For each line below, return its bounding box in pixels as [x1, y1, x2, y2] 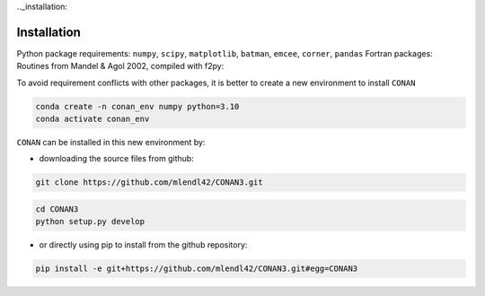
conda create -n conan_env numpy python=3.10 [35, 101, 240, 111]
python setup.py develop [35, 216, 145, 227]
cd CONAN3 [35, 205, 79, 214]
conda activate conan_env [35, 114, 150, 125]
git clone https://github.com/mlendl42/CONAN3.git [35, 178, 264, 187]
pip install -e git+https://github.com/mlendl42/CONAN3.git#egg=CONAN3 [35, 264, 358, 274]
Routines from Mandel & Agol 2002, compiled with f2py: [16, 61, 225, 72]
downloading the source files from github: [39, 153, 195, 164]
